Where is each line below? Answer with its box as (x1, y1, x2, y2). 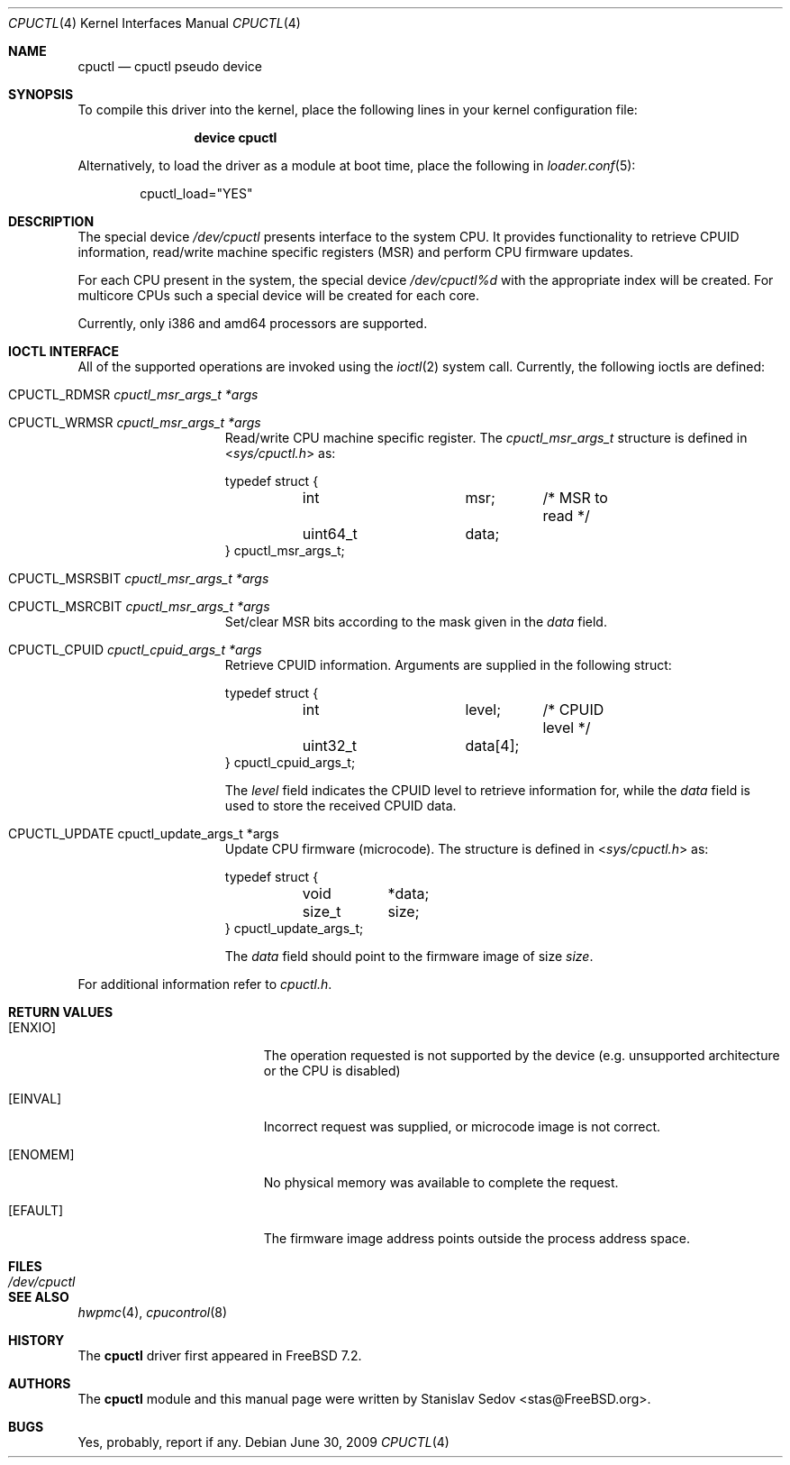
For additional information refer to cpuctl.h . (77, 976, 332, 992)
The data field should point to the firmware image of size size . (224, 948, 594, 964)
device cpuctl (194, 130, 277, 145)
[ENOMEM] (8, 1147, 75, 1162)
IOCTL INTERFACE (8, 343, 119, 359)
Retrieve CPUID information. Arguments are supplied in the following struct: (224, 657, 672, 673)
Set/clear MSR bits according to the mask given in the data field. (224, 614, 607, 629)
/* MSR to (542, 489, 608, 507)
